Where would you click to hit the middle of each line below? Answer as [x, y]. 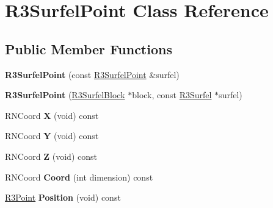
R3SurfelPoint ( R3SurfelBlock [65, 95]
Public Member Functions [89, 48]
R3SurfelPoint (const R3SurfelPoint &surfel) [92, 74]
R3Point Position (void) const [63, 197]
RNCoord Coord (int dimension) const [79, 177]
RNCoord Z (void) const [51, 156]
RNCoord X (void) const [52, 115]
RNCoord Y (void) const [52, 136]
